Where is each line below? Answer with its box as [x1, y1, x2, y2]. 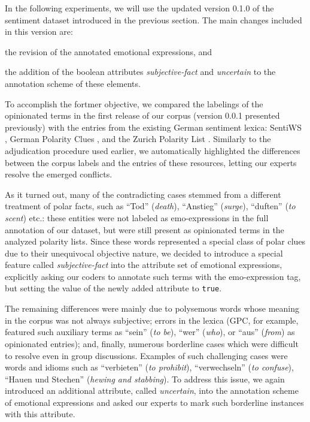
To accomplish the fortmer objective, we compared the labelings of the [5, 97, 263, 110]
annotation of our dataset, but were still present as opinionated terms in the [5, 223, 284, 236]
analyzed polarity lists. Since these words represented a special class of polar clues [5, 235, 306, 248]
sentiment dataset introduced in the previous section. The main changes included [5, 13, 302, 26]
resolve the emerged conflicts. [5, 168, 113, 180]
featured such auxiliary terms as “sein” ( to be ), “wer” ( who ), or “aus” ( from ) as [5, 325, 295, 338]
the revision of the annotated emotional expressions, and [5, 45, 212, 58]
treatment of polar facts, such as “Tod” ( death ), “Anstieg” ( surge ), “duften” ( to [5, 200, 296, 212]
